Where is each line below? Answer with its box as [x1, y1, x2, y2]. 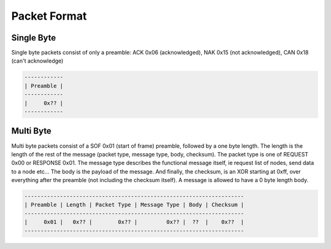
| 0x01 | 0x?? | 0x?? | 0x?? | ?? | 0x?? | [24, 218, 245, 226]
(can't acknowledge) [11, 57, 64, 64]
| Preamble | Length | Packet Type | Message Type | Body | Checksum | [24, 201, 245, 209]
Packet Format [11, 9, 87, 23]
